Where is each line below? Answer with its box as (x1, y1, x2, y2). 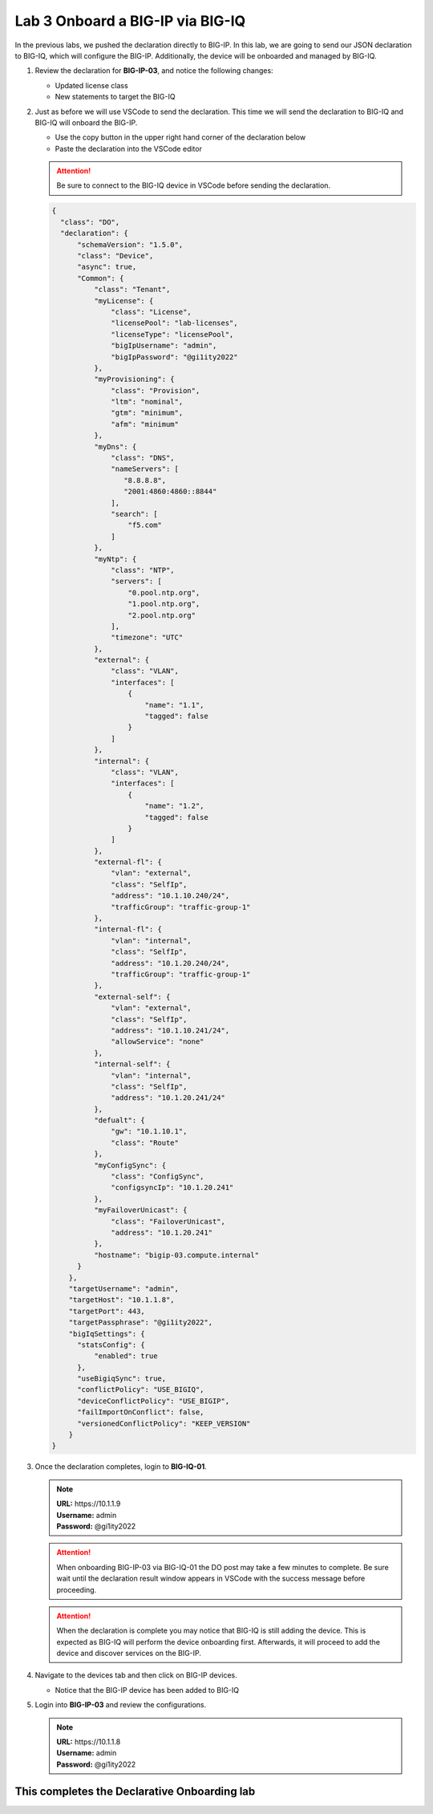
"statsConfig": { (77, 1340, 146, 1349)
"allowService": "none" (111, 1037, 204, 1046)
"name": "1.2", (144, 801, 204, 810)
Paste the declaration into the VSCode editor (55, 144, 202, 153)
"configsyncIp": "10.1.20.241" (111, 1183, 234, 1192)
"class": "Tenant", (93, 285, 171, 294)
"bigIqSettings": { (68, 1329, 146, 1338)
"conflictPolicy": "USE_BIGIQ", (77, 1385, 204, 1394)
